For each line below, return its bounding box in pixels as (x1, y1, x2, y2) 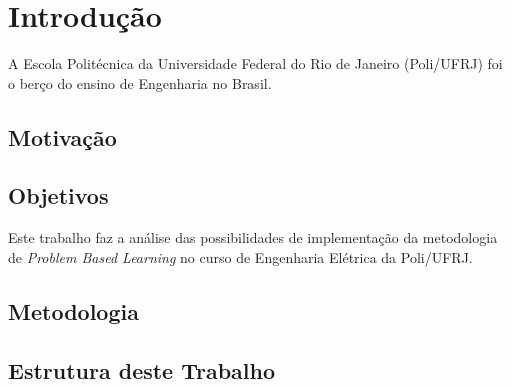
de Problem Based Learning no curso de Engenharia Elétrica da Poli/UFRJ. (8, 246, 473, 267)
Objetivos (8, 180, 109, 211)
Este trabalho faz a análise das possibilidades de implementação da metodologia (8, 227, 498, 248)
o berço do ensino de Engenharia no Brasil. (8, 72, 272, 93)
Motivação (8, 121, 117, 152)
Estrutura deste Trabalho (8, 354, 276, 385)
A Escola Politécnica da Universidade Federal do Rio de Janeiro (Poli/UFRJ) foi (8, 53, 503, 74)
